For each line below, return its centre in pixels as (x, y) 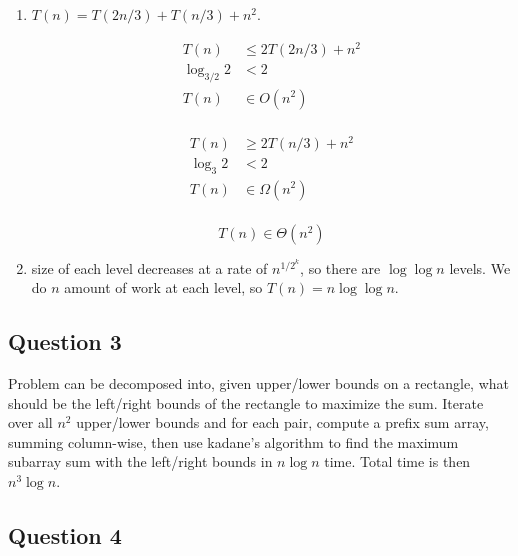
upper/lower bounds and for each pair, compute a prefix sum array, (282, 422)
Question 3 (65, 341)
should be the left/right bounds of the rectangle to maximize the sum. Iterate (246, 402)
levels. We (480, 267)
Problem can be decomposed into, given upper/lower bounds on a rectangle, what (259, 382)
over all (30, 422)
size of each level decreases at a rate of (149, 267)
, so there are (340, 267)
